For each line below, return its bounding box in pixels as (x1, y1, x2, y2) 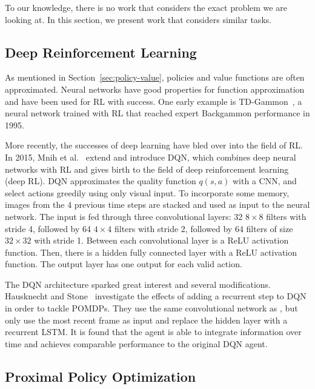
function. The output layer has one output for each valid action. (5, 258, 242, 270)
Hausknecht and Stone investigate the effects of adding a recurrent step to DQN (5, 290, 307, 302)
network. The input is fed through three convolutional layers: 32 (5, 210, 243, 222)
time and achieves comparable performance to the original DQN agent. (5, 337, 268, 350)
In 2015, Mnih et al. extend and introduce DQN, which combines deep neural (5, 150, 296, 163)
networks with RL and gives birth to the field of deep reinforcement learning (5, 162, 289, 175)
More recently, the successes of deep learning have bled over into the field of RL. (5, 139, 303, 151)
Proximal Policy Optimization (5, 367, 196, 385)
